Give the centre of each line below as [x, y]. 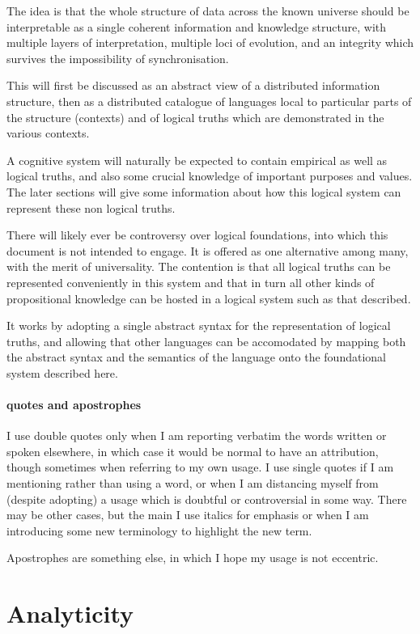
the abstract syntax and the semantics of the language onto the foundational [196, 357]
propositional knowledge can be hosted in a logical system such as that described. [209, 298]
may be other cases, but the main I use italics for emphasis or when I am [188, 515]
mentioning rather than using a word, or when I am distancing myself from [193, 483]
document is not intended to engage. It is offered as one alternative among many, [208, 250]
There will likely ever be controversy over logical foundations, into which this [197, 235]
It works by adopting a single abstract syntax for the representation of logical [199, 325]
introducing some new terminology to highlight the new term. [159, 530]
